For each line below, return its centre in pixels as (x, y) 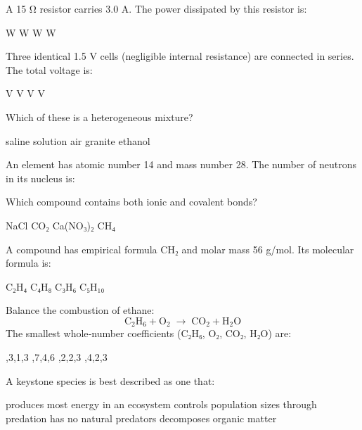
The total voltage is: (49, 69)
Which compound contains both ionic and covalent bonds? (131, 202)
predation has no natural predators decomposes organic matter (141, 418)
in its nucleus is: (40, 178)
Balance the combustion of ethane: (80, 310)
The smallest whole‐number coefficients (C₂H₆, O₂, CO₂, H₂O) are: (149, 333)
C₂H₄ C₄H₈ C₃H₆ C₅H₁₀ (55, 286)
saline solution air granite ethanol (78, 140)
